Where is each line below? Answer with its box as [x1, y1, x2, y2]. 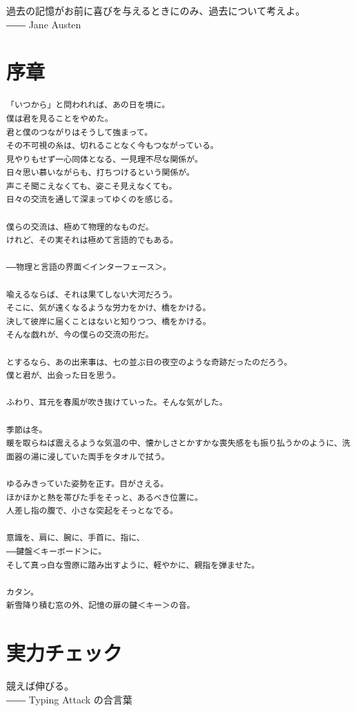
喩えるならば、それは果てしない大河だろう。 [6, 289, 177, 300]
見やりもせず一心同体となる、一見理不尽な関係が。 [6, 154, 203, 164]
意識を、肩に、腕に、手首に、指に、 [6, 533, 145, 543]
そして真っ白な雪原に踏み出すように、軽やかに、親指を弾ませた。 [6, 560, 260, 570]
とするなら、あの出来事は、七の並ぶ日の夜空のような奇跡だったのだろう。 [6, 357, 293, 367]
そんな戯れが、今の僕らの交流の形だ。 [6, 330, 154, 340]
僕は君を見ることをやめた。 [6, 113, 113, 124]
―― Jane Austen [6, 17, 81, 31]
